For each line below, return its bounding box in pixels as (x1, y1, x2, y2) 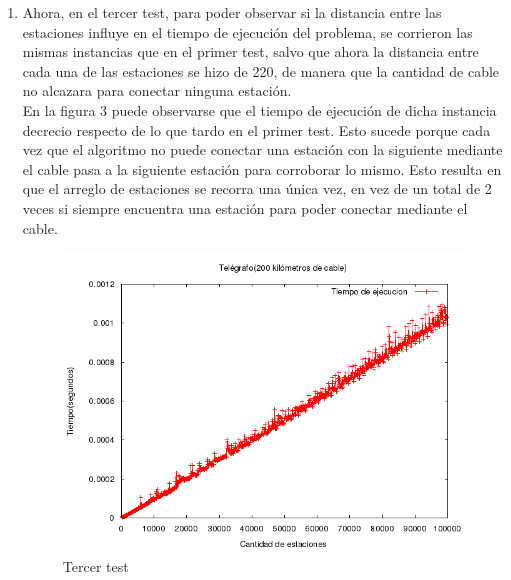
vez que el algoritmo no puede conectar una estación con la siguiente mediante (22, 139, 503, 160)
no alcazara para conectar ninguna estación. (22, 80, 292, 101)
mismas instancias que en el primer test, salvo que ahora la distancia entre (22, 41, 479, 62)
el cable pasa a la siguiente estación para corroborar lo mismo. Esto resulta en (22, 158, 502, 179)
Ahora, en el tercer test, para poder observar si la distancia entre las (22, 2, 442, 22)
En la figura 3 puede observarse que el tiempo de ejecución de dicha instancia (22, 99, 497, 120)
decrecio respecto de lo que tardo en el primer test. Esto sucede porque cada (22, 119, 491, 140)
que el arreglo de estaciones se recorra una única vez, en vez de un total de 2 (22, 178, 492, 199)
